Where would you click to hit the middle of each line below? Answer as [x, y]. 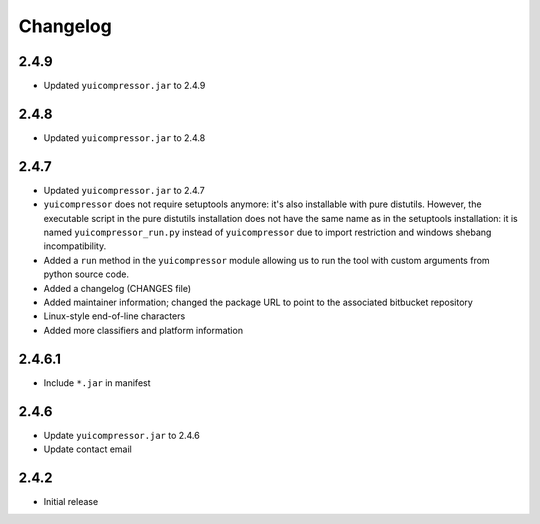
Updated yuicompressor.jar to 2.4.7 [124, 190]
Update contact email [87, 449]
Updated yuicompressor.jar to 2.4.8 [124, 137]
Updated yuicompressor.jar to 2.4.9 [124, 86]
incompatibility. [75, 246]
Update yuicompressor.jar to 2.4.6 [121, 435]
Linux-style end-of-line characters [114, 316]
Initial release [71, 501]
